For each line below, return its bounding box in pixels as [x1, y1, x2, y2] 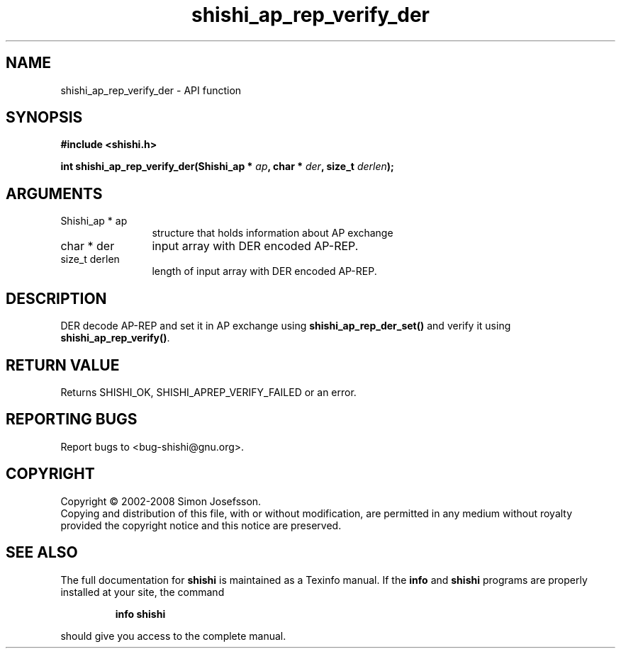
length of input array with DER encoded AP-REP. [152, 265, 377, 278]
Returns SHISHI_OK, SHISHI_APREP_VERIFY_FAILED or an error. [60, 385, 357, 398]
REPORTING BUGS [6, 410, 138, 429]
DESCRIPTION [6, 289, 107, 308]
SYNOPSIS [6, 108, 83, 127]
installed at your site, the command [60, 585, 225, 598]
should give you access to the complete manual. [60, 629, 286, 642]
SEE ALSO [6, 543, 78, 562]
